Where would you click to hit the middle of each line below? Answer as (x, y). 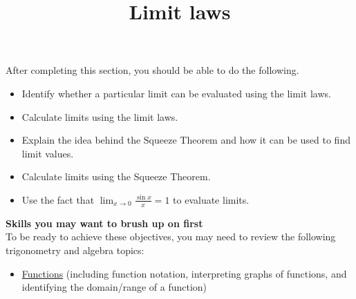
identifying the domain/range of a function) (114, 287)
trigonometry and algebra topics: (75, 250)
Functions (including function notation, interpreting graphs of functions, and (184, 273)
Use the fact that (58, 199)
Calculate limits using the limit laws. (100, 116)
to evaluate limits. (211, 199)
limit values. (48, 153)
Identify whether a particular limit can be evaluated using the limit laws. (176, 93)
